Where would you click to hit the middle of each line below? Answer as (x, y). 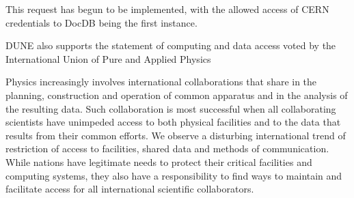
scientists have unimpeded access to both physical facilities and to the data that (173, 122)
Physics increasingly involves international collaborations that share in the (161, 82)
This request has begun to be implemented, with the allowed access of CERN (167, 9)
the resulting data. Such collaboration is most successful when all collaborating (171, 108)
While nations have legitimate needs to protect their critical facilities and (159, 161)
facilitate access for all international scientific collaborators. (130, 189)
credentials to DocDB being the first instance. (101, 22)
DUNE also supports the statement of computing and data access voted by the (171, 45)
